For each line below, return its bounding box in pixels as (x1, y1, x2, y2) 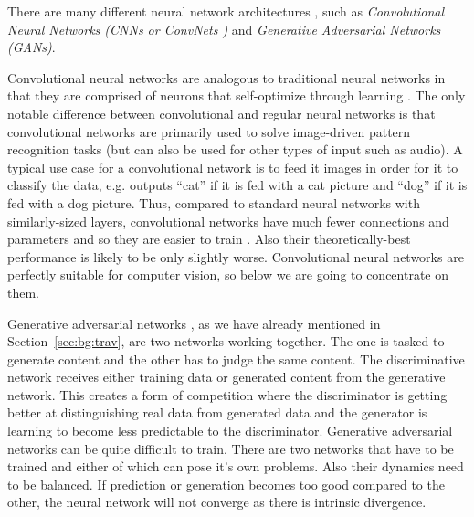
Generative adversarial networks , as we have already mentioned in (7, 313, 381, 332)
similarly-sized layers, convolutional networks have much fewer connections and (7, 211, 449, 230)
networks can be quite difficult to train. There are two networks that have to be (7, 438, 454, 458)
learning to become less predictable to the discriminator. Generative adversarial (7, 421, 453, 440)
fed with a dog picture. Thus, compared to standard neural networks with (7, 193, 420, 212)
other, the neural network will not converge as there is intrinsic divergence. (7, 492, 427, 512)
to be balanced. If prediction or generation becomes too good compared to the (7, 474, 445, 493)
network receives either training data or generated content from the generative (7, 367, 446, 386)
